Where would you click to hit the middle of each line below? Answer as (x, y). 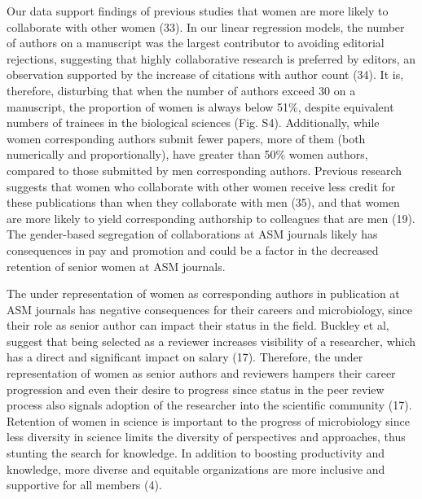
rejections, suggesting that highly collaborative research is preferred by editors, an (211, 58)
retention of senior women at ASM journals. (116, 266)
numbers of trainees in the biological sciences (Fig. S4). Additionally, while (193, 123)
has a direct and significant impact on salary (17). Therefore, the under (185, 357)
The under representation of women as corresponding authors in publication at (203, 293)
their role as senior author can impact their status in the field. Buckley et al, (198, 325)
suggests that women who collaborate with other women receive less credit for (201, 186)
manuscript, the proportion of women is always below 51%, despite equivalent (200, 106)
